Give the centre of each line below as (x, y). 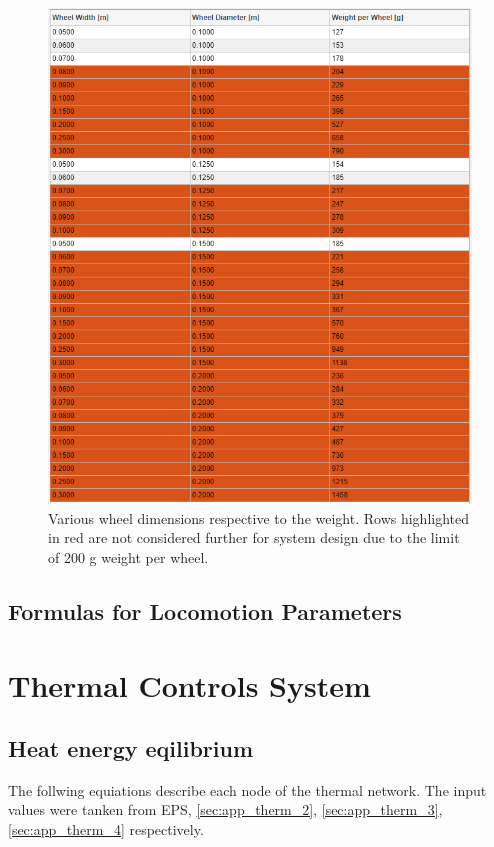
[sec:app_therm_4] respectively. (106, 829)
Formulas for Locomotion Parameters (205, 610)
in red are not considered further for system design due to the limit (254, 537)
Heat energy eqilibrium (131, 748)
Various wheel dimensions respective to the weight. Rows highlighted (259, 517)
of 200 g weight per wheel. (128, 556)
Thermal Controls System (189, 684)
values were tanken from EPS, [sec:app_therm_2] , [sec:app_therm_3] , (225, 809)
